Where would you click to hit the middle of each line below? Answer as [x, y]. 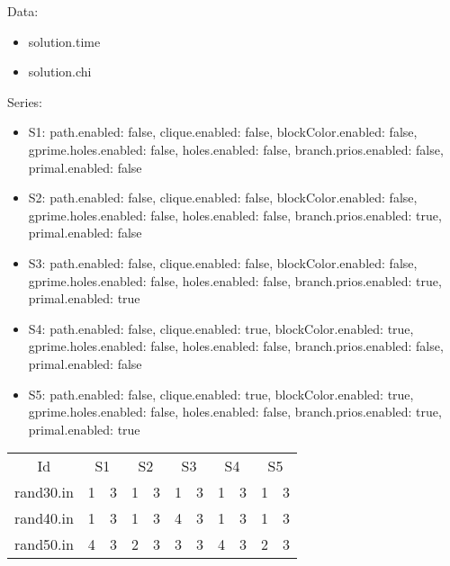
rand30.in [44, 492]
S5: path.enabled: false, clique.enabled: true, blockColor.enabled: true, [221, 394]
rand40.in [44, 518]
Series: [25, 101]
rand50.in [44, 544]
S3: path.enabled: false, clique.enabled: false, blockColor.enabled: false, [223, 262]
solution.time [64, 41]
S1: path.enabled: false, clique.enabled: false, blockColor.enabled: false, [223, 132]
